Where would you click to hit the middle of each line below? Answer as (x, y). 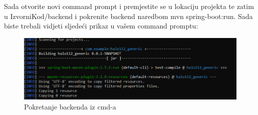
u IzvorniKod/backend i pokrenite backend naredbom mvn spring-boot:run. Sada (128, 16)
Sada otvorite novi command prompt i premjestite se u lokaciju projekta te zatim (129, 6)
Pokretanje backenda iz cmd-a (70, 107)
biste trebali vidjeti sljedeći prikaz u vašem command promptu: (101, 26)
